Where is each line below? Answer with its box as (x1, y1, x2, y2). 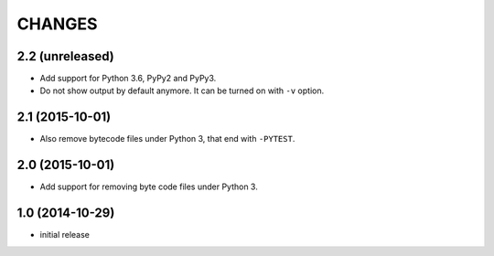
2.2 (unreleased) (16, 48, 114, 64)
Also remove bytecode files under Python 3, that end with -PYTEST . (39, 133, 295, 144)
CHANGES (16, 14, 98, 34)
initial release (39, 229, 91, 240)
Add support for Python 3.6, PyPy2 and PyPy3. (39, 73, 217, 84)
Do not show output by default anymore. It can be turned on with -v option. (39, 85, 325, 96)
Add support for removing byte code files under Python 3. (39, 181, 258, 192)
